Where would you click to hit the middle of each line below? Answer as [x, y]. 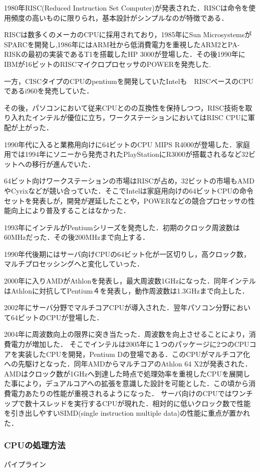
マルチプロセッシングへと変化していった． [74, 264]
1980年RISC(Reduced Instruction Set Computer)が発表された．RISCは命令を [126, 8]
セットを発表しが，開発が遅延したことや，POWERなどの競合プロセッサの [126, 200]
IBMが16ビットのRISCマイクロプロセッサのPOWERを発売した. [107, 64]
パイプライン [25, 464]
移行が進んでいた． [63, 164]
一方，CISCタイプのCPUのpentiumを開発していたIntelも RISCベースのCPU [129, 81]
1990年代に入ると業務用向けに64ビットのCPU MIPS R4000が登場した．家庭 [127, 144]
